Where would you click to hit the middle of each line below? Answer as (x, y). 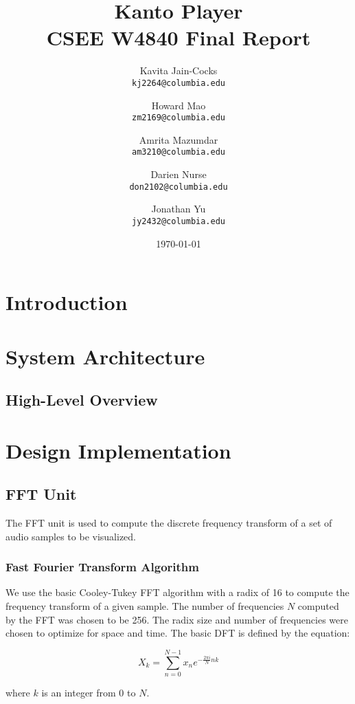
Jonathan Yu (179, 209)
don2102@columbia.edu (179, 187)
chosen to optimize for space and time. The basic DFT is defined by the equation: (178, 633)
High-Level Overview (82, 400)
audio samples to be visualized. (71, 536)
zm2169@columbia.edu (179, 118)
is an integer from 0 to (89, 692)
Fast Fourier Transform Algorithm (102, 567)
